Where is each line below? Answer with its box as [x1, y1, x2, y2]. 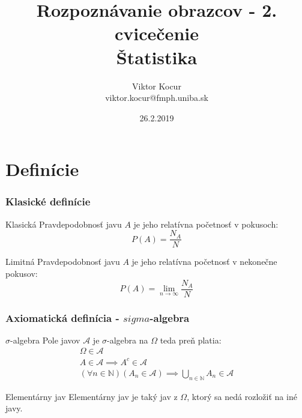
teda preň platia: [160, 333, 222, 346]
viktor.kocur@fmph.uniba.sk [105, 91, 208, 104]
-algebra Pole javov [10, 333, 80, 346]
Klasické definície [5, 194, 91, 209]
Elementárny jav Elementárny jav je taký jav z [5, 390, 178, 402]
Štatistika [116, 44, 198, 69]
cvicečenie [115, 21, 199, 46]
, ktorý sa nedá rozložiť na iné [187, 390, 297, 402]
